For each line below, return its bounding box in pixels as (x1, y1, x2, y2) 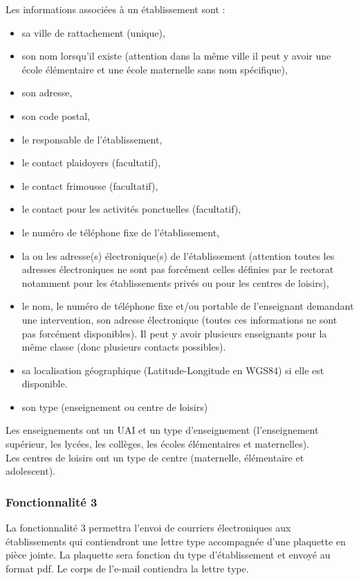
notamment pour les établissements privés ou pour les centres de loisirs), (21, 275, 329, 290)
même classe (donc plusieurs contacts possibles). (21, 340, 226, 354)
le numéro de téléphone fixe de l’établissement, (21, 225, 220, 239)
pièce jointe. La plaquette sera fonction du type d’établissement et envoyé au (6, 547, 331, 562)
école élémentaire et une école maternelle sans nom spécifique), (21, 62, 288, 76)
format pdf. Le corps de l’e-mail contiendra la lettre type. (6, 561, 249, 575)
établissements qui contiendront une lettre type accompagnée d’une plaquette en (6, 534, 346, 548)
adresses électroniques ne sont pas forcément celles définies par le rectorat (21, 262, 334, 276)
